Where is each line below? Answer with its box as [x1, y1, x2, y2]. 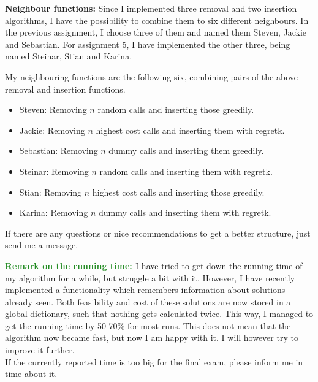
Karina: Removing [19, 206, 88, 219]
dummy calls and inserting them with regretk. [99, 206, 271, 219]
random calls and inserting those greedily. [97, 103, 254, 116]
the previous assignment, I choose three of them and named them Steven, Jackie [5, 26, 307, 39]
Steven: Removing [19, 103, 87, 116]
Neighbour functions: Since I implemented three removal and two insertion [5, 2, 297, 14]
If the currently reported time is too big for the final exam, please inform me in [5, 355, 303, 368]
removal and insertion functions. [5, 82, 126, 95]
